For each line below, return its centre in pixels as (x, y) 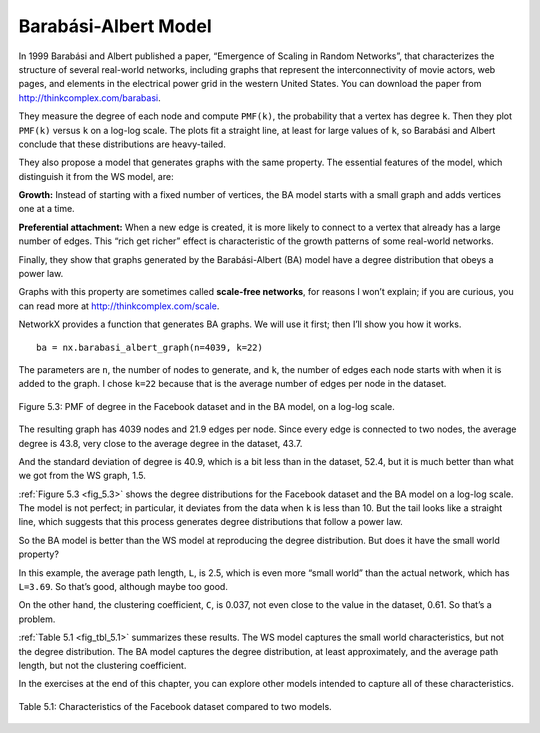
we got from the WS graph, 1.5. (82, 476)
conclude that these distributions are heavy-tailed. (122, 144)
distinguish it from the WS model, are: (96, 176)
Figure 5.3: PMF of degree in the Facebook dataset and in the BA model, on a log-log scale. (206, 406)
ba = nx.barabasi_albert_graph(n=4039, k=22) (150, 347)
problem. (37, 619)
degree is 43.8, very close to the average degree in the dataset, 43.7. (160, 443)
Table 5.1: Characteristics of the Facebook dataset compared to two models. (175, 706)
